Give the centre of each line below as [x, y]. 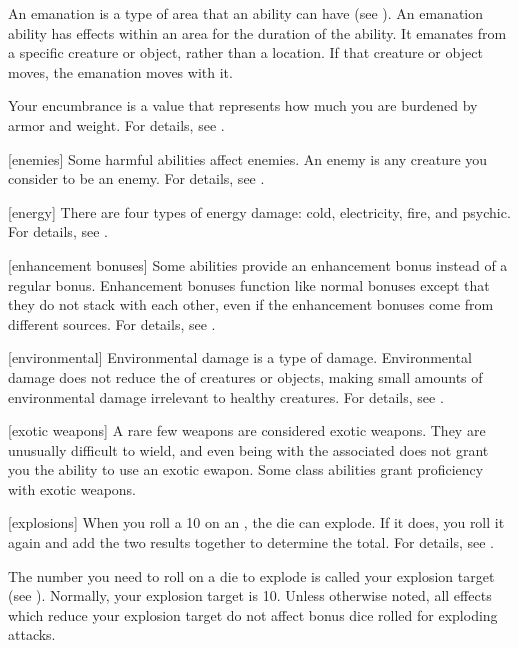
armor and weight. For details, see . [116, 124]
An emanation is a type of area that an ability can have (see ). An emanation [246, 13]
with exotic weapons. [72, 488]
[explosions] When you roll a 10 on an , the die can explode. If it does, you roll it [256, 522]
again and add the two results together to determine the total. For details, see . [251, 542]
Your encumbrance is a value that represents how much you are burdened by [243, 105]
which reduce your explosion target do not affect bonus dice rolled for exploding [253, 614]
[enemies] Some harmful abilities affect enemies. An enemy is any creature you [248, 158]
